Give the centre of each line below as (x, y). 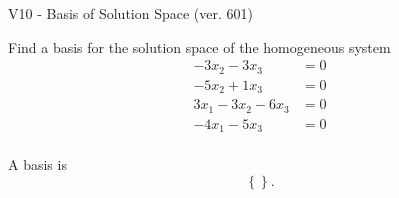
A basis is (37, 164)
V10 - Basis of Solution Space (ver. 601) (130, 13)
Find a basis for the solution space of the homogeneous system (199, 46)
